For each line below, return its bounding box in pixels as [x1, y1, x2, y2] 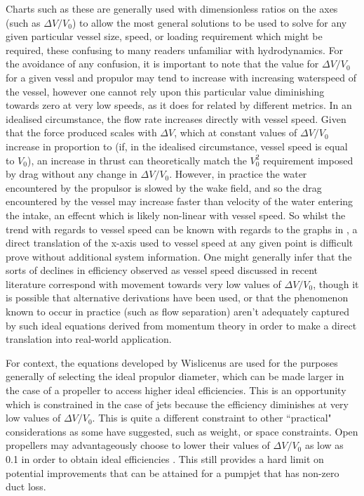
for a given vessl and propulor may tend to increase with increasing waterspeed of [6, 70, 356, 84]
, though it [313, 276, 359, 291]
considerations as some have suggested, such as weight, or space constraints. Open [6, 424, 358, 438]
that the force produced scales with [6, 125, 157, 140]
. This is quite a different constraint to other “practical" [92, 410, 332, 425]
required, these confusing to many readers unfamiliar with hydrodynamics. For [6, 42, 344, 57]
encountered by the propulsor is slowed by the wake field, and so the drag [6, 180, 322, 195]
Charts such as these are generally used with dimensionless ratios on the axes [6, 1, 338, 15]
